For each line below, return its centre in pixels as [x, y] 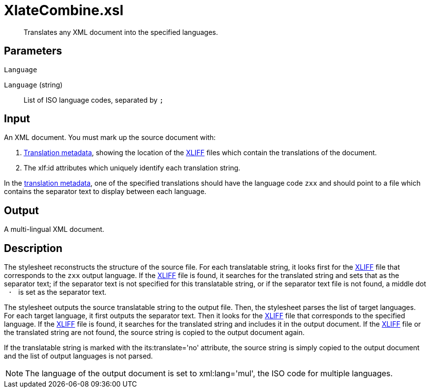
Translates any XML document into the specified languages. [121, 32]
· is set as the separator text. [57, 292]
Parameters [33, 51]
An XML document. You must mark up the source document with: [110, 138]
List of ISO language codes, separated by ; [94, 100]
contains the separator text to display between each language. [105, 192]
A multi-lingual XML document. [54, 229]
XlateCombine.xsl [64, 10]
